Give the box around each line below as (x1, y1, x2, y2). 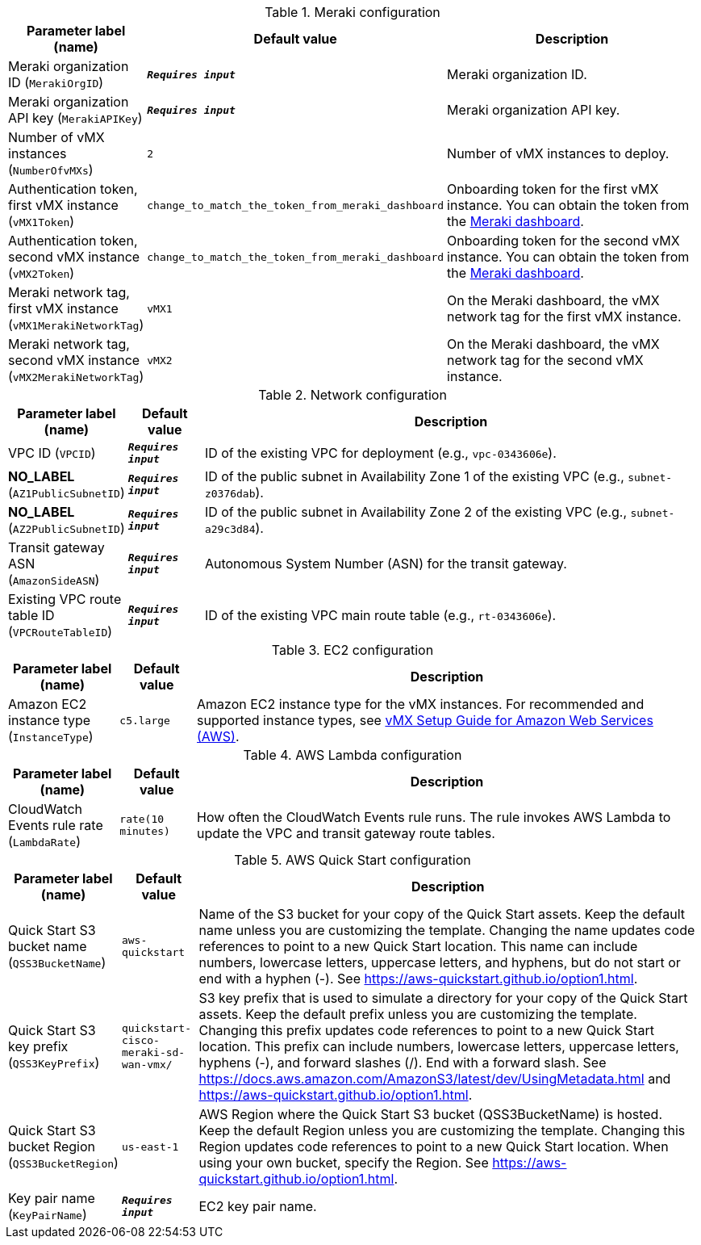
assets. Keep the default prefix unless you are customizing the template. (198, 1006, 637, 1022)
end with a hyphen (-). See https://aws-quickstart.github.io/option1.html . (198, 970, 638, 987)
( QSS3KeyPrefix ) (8, 1054, 100, 1071)
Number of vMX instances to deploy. (447, 145, 670, 161)
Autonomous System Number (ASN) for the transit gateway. (204, 555, 567, 572)
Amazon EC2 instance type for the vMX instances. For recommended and (197, 696, 645, 712)
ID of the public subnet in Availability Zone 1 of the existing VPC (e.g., (204, 468, 624, 484)
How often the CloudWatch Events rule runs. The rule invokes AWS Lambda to (197, 809, 671, 825)
